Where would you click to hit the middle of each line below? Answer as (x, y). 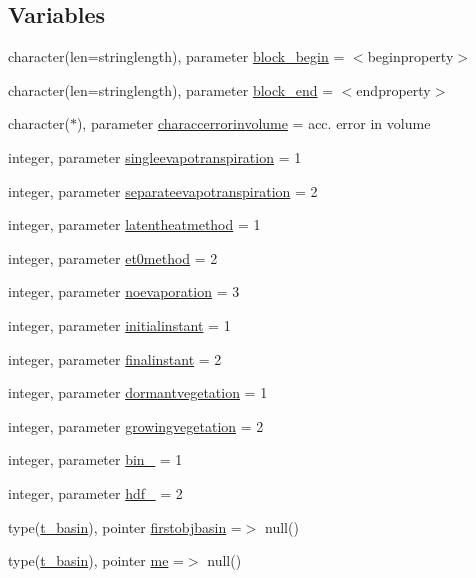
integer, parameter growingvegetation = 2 (136, 425)
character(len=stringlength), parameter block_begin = (176, 56)
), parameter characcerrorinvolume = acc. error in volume (253, 123)
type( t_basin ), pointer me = (96, 560)
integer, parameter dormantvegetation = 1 (138, 392)
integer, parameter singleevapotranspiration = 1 (155, 156)
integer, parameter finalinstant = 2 (115, 358)
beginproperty (410, 56)
